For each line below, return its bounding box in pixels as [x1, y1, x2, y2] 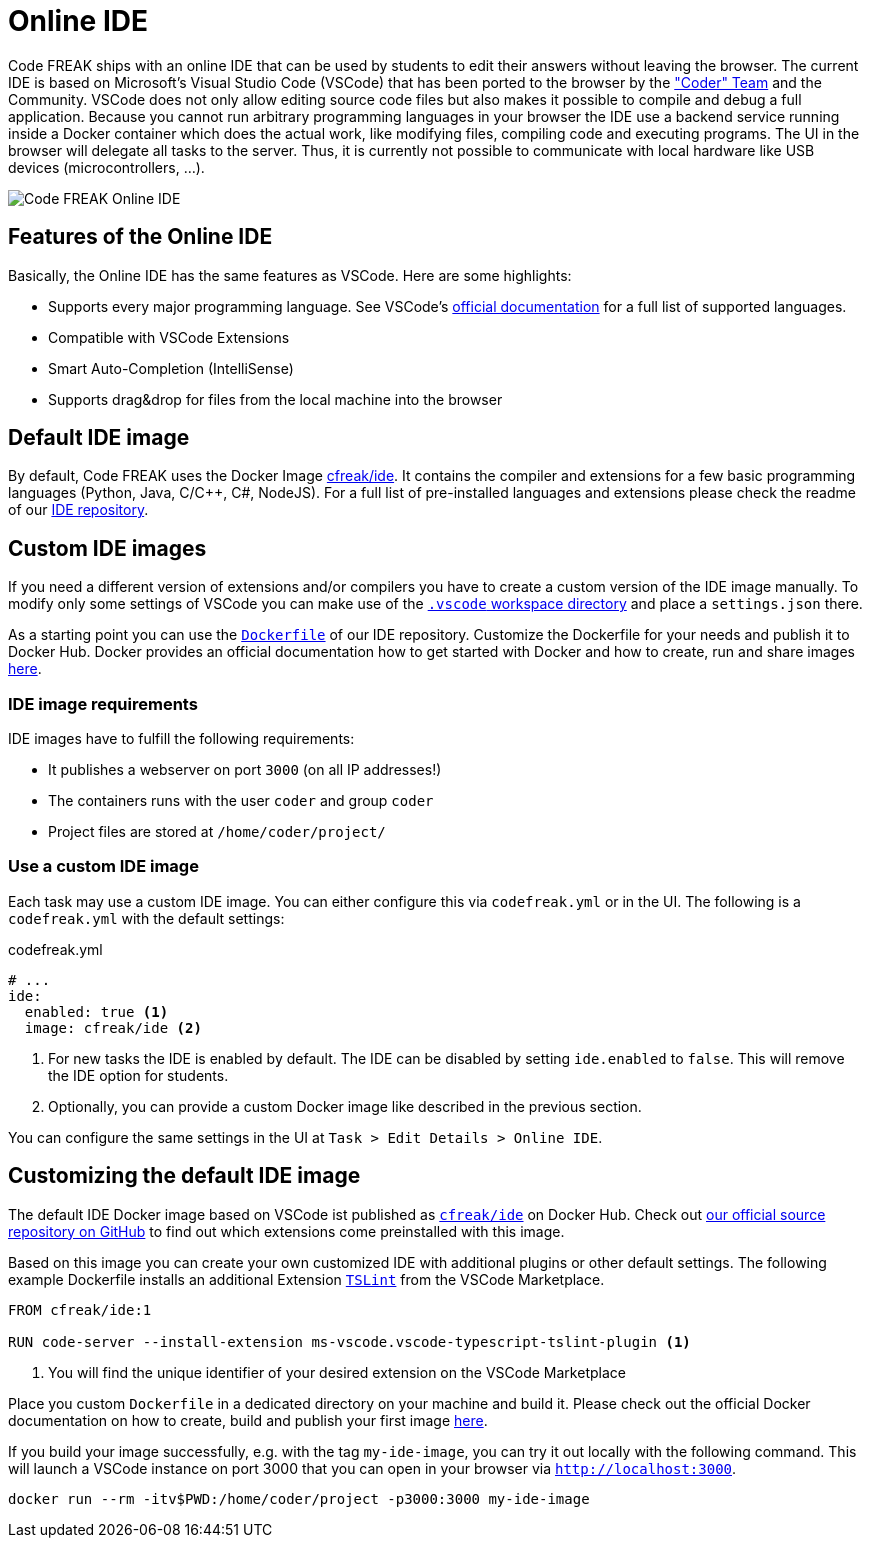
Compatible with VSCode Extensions [48, 328, 290, 346]
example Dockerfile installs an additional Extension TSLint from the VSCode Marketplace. [8, 1270, 605, 1288]
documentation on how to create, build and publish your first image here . [8, 1411, 488, 1429]
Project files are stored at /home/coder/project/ [48, 823, 386, 841]
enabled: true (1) [24, 1003, 169, 1020]
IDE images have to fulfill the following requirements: [8, 730, 355, 748]
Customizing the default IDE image [8, 1163, 361, 1189]
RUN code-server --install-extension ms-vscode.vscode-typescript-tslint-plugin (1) [8, 1333, 691, 1350]
